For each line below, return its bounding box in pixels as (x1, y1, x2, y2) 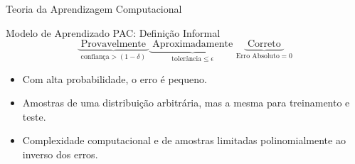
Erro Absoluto (235, 53, 280, 60)
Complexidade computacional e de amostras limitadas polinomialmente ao (22, 133, 346, 148)
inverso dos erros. (22, 147, 98, 161)
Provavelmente (80, 39, 147, 50)
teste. (22, 109, 46, 124)
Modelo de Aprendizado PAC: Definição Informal (6, 25, 221, 40)
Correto (247, 39, 281, 50)
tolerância (171, 55, 202, 63)
